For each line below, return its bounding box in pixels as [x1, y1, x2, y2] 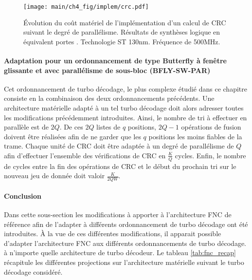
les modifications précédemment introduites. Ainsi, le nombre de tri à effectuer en [4, 112, 247, 122]
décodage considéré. [4, 266, 63, 277]
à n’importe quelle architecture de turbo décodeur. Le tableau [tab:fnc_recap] [4, 247, 236, 258]
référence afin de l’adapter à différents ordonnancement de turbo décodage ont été [4, 219, 248, 229]
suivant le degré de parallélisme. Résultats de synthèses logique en [23, 27, 220, 37]
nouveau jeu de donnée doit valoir [4, 170, 105, 181]
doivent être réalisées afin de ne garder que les [4, 131, 141, 141]
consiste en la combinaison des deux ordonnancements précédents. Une [4, 93, 215, 103]
